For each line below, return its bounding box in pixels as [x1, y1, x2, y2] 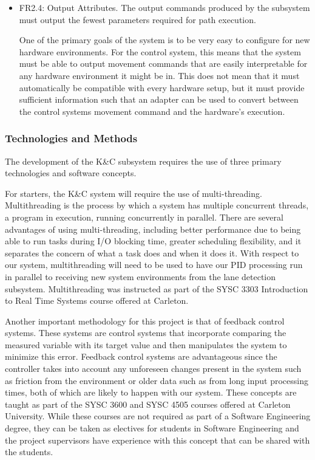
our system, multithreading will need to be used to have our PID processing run [5, 258, 303, 271]
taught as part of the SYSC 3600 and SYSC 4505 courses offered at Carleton [5, 397, 291, 410]
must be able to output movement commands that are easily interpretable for [19, 57, 308, 70]
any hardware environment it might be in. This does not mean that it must [19, 69, 300, 81]
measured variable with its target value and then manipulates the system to [5, 338, 287, 351]
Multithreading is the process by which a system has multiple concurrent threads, [5, 199, 309, 211]
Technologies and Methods [5, 131, 138, 146]
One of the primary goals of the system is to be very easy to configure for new [19, 33, 310, 46]
